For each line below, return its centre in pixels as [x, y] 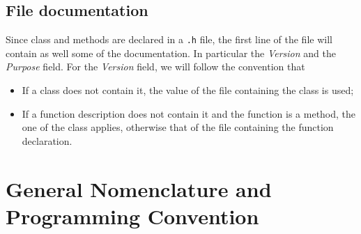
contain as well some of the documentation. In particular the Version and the [171, 53]
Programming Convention [132, 216]
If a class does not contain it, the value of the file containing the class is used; [188, 90]
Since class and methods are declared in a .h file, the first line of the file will [169, 39]
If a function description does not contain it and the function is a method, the [189, 113]
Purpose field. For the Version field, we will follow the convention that [155, 67]
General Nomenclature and [139, 188]
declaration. [47, 140]
